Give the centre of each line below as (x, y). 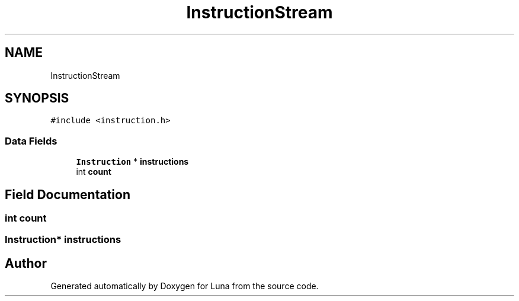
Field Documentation (68, 194)
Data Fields (31, 141)
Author (26, 263)
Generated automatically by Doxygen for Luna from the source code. (185, 286)
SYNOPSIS (37, 98)
